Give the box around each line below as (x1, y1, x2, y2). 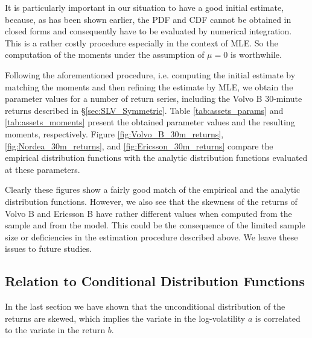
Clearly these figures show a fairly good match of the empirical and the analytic (5, 183, 301, 196)
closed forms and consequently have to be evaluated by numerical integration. (5, 25, 292, 37)
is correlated (255, 311, 301, 324)
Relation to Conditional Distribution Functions (5, 272, 305, 290)
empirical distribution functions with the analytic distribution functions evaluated (5, 151, 308, 164)
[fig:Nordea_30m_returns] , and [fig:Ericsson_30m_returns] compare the (5, 139, 273, 152)
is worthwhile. (230, 48, 282, 61)
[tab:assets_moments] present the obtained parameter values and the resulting (5, 116, 295, 128)
